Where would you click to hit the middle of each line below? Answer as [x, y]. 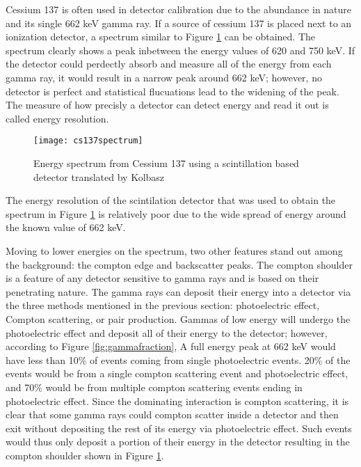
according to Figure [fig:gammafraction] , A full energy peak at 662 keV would [171, 346]
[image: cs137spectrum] [88, 141]
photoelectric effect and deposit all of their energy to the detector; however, [167, 332]
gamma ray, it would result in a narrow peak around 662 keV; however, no [164, 77]
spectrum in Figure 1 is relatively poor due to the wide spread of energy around [176, 213]
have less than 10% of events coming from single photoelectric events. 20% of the [178, 359]
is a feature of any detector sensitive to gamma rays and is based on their [162, 278]
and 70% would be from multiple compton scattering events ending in [154, 387]
